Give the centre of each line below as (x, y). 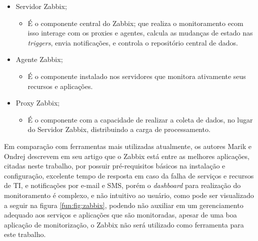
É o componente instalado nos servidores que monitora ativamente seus (137, 76)
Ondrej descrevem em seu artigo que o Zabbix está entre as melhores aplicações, (127, 156)
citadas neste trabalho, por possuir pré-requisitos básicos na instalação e (115, 166)
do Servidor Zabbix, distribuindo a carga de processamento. (119, 129)
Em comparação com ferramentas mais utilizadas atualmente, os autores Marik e (128, 146)
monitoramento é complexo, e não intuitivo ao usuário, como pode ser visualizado (129, 195)
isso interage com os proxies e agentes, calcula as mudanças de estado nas (140, 33)
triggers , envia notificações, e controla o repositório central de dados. (133, 42)
